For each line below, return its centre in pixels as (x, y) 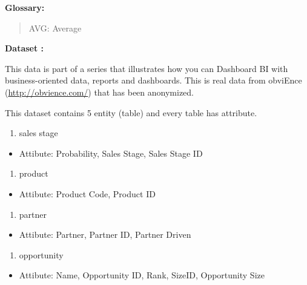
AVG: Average (55, 28)
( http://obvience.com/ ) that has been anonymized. (99, 92)
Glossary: (25, 7)
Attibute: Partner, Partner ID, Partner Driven (105, 234)
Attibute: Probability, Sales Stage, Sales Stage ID (111, 153)
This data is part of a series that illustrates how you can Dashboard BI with (147, 68)
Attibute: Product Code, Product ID (87, 193)
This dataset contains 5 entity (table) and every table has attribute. (131, 112)
